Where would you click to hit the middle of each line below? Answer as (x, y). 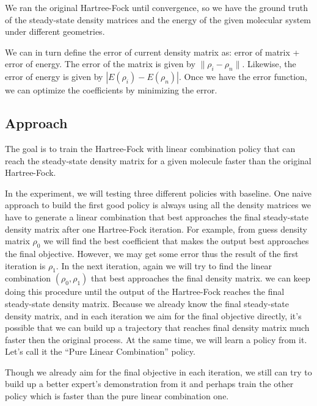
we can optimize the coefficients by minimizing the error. (111, 90)
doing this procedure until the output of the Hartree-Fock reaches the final (145, 292)
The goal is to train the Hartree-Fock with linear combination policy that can (150, 148)
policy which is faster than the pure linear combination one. (117, 396)
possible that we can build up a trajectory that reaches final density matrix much (157, 328)
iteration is (25, 265)
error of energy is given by (54, 77)
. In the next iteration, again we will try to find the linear (164, 265)
